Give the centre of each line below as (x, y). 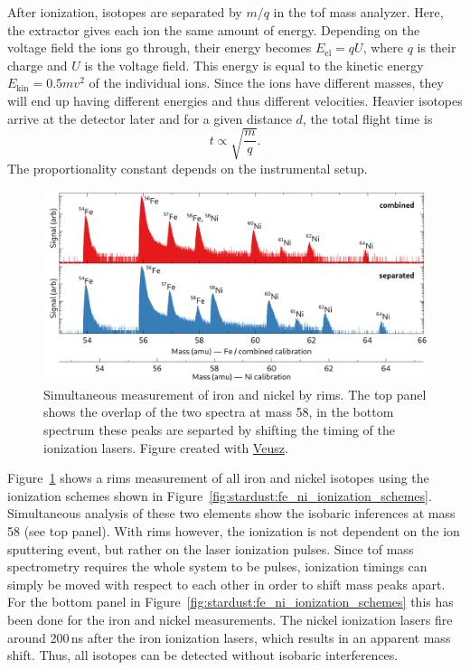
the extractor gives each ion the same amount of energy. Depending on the (214, 29)
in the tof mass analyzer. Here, (358, 12)
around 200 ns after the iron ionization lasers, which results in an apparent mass (229, 637)
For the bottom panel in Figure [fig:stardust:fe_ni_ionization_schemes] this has (230, 602)
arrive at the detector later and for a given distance (150, 118)
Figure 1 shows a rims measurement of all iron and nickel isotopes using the (218, 478)
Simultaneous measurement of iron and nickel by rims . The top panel (235, 394)
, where (383, 47)
